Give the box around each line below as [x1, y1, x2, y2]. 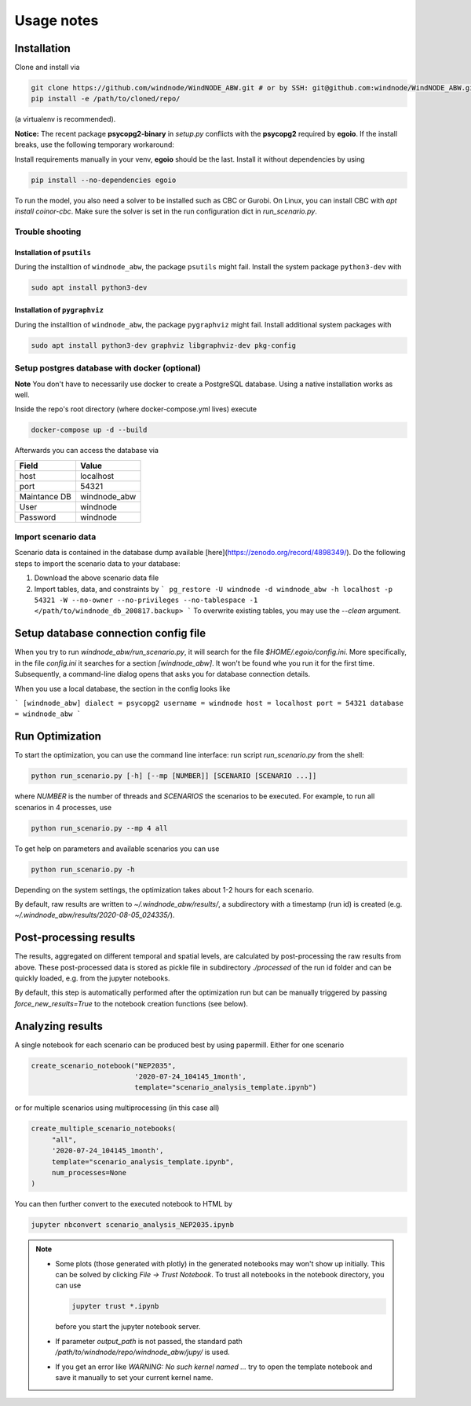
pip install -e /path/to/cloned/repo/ [31, 94, 181, 104]
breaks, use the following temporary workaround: [14, 140, 174, 149]
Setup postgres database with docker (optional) [14, 363, 201, 374]
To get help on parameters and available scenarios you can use [14, 844, 220, 853]
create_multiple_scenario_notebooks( [31, 1124, 177, 1134]
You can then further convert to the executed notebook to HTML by [14, 1200, 233, 1209]
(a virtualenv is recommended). [14, 115, 116, 124]
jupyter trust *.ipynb [71, 1302, 159, 1311]
